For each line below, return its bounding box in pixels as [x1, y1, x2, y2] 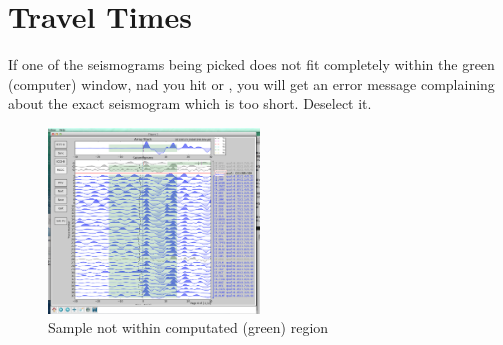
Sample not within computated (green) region [48, 317, 329, 338]
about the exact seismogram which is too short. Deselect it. [8, 93, 372, 114]
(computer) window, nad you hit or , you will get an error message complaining [8, 73, 495, 94]
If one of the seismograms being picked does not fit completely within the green [8, 54, 495, 75]
